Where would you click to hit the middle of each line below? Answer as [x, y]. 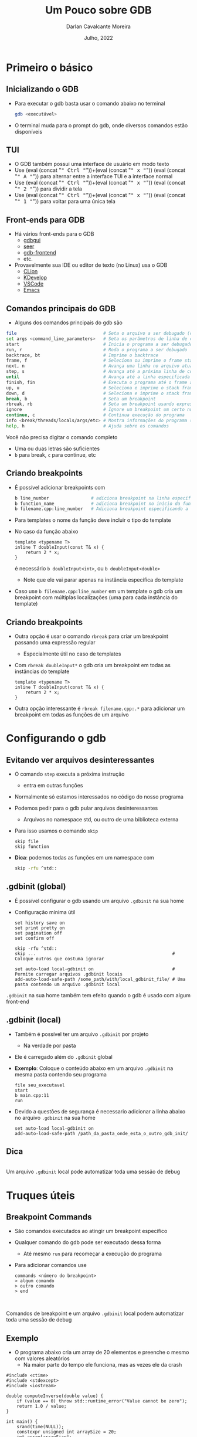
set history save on [40, 923]
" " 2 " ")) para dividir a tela [48, 189]
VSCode [33, 284]
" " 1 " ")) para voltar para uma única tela [65, 201]
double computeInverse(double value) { [55, 1396]
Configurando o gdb [56, 738]
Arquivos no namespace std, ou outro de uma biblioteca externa [101, 820]
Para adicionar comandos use [50, 1265]
